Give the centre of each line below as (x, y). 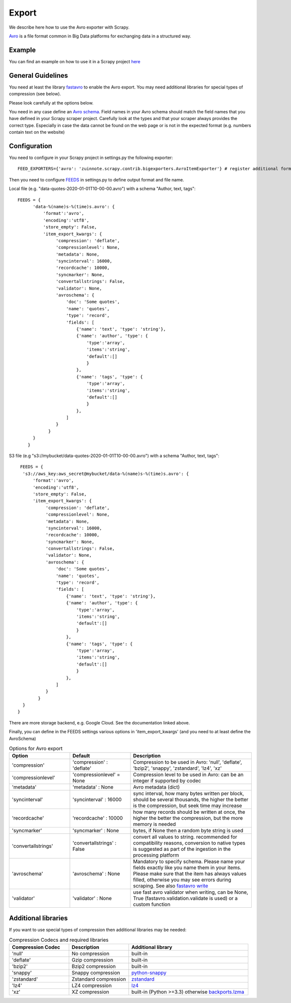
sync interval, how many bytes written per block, (189, 793)
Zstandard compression (99, 979)
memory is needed (154, 824)
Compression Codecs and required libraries (59, 940)
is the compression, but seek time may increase (188, 806)
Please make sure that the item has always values (190, 874)
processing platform (156, 855)
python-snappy (149, 972)
